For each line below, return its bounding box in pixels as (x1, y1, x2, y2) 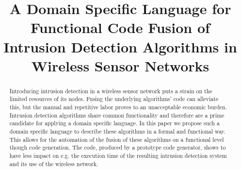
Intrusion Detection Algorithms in (3, 36, 237, 56)
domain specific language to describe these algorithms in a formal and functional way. (9, 127, 226, 136)
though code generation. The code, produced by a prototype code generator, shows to (9, 143, 226, 152)
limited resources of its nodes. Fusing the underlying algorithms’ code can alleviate (9, 95, 219, 103)
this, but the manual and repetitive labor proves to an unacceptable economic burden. (9, 103, 227, 111)
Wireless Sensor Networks (31, 55, 209, 75)
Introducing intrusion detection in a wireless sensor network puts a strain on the (9, 86, 212, 95)
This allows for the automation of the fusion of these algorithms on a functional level (9, 135, 224, 143)
